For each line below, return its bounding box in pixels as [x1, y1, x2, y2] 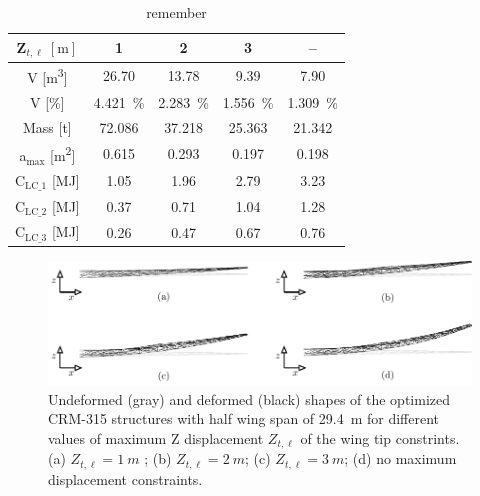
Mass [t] [22, 116, 72, 137]
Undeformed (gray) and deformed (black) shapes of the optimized [48, 388, 451, 409]
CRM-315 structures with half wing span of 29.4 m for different [48, 408, 440, 429]
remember [146, 2, 207, 22]
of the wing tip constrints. [300, 427, 460, 448]
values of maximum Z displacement [48, 427, 264, 448]
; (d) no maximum [344, 448, 457, 469]
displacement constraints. [48, 468, 203, 489]
